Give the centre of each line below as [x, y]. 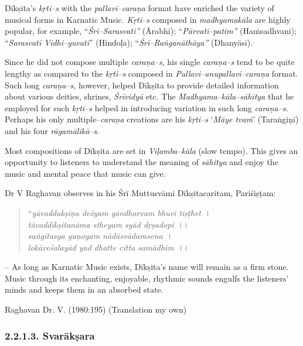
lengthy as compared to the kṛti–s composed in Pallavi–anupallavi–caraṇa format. [151, 73]
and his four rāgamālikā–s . [52, 130]
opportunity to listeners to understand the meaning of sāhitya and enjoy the [142, 162]
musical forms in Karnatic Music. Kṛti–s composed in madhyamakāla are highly [148, 19]
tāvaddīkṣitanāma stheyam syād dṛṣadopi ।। [108, 224]
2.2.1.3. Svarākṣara [50, 335]
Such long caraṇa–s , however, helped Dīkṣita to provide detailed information [142, 85]
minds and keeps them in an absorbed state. [84, 290]
